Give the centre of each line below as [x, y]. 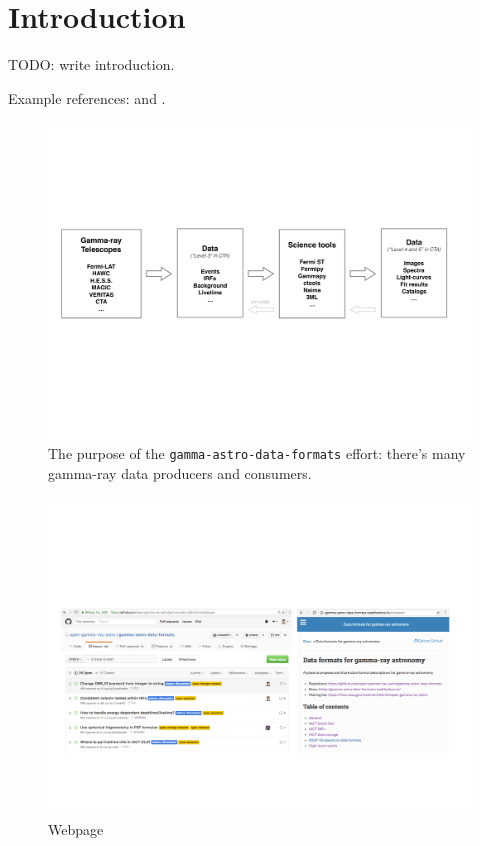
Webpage [76, 828]
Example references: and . [87, 97]
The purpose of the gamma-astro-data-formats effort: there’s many [257, 453]
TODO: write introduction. [91, 64]
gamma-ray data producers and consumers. [180, 473]
